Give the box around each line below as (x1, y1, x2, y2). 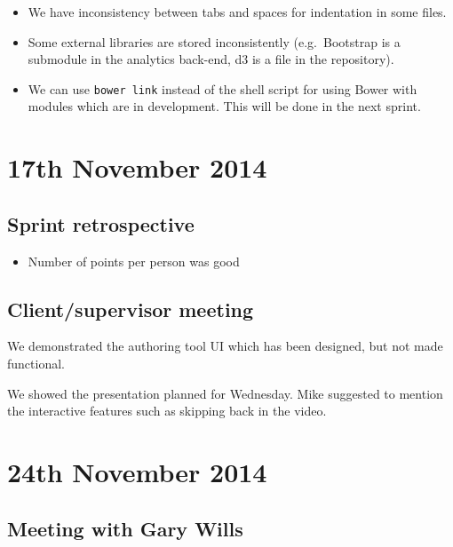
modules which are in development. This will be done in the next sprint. (28, 97, 421, 115)
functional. (7, 354, 65, 372)
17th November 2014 (7, 149, 267, 186)
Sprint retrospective (7, 210, 195, 237)
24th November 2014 (7, 453, 267, 489)
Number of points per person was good (28, 251, 240, 270)
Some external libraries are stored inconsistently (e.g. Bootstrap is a (28, 32, 401, 51)
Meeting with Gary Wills (7, 514, 243, 542)
